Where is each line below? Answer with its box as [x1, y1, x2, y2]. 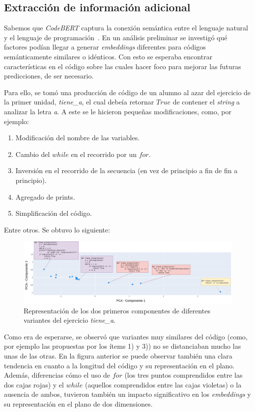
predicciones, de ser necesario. [4, 71, 94, 81]
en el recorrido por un [71, 149, 137, 159]
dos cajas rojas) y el [4, 379, 64, 389]
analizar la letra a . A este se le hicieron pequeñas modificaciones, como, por [4, 106, 231, 116]
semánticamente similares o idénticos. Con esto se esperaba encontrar [4, 51, 213, 61]
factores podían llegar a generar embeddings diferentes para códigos [4, 42, 206, 52]
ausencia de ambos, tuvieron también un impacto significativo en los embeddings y [4, 389, 251, 399]
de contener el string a [172, 97, 240, 107]
